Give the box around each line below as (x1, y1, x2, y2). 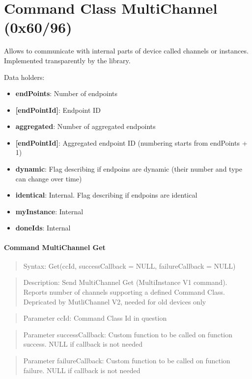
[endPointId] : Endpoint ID (15, 104, 101, 115)
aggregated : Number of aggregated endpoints (15, 121, 156, 131)
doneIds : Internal (15, 223, 71, 233)
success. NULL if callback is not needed (23, 339, 142, 349)
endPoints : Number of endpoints (15, 88, 118, 99)
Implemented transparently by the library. (4, 55, 131, 65)
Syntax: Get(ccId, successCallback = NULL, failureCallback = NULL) (23, 260, 236, 271)
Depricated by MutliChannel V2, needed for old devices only (23, 296, 206, 306)
